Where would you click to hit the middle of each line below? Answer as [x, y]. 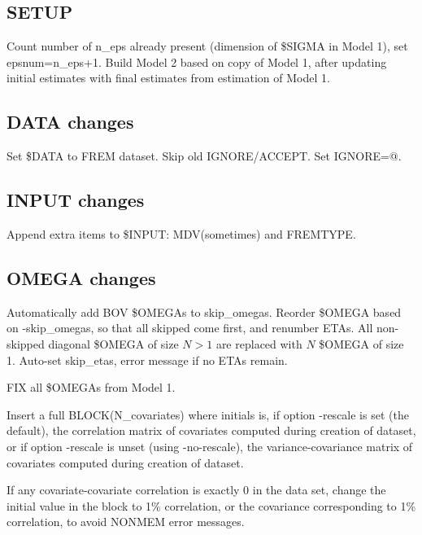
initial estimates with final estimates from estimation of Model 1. [168, 78]
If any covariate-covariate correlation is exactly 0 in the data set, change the [196, 490]
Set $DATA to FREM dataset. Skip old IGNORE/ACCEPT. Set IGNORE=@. [204, 156]
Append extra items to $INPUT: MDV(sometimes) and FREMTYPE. [181, 233]
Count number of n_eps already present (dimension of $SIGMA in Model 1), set [207, 46]
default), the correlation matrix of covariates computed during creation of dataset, [211, 430]
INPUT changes [76, 200]
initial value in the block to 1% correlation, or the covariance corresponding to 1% [211, 505]
